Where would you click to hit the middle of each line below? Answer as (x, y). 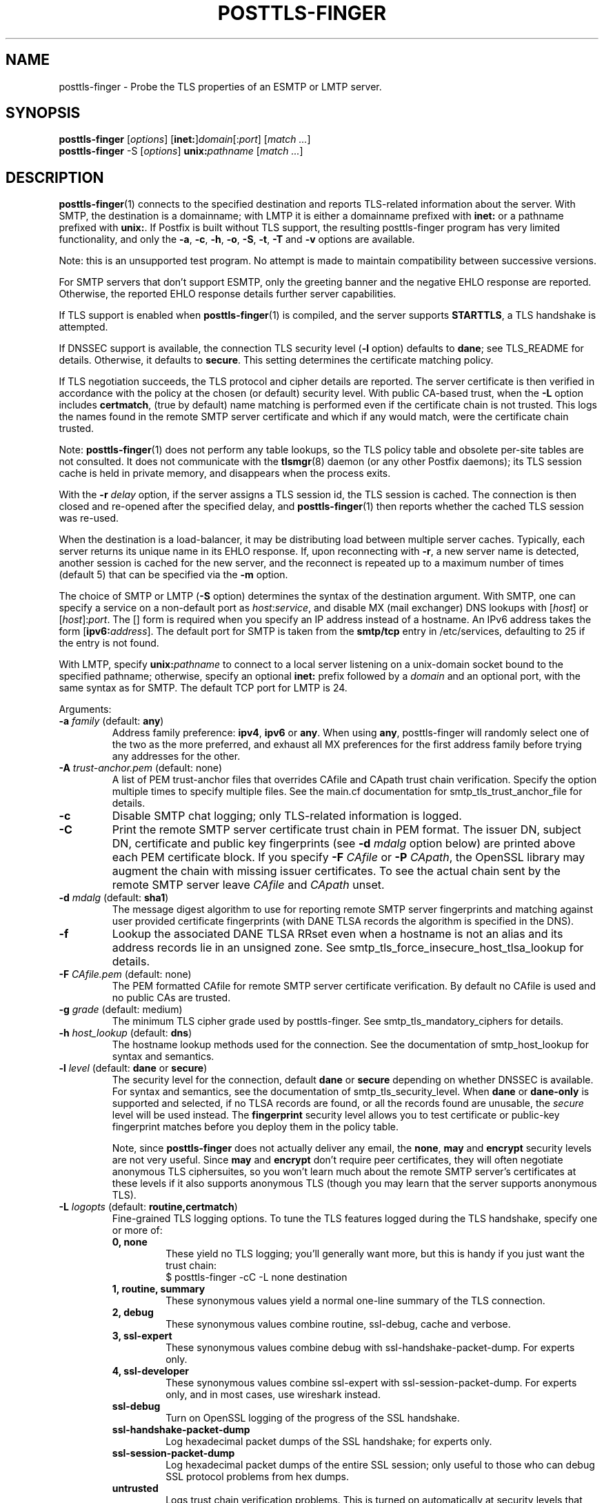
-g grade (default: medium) (121, 1010)
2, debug (133, 1313)
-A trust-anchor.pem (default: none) (140, 768)
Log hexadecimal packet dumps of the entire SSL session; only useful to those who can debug (380, 1465)
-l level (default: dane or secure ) (133, 1068)
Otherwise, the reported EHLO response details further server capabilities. (228, 294)
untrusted (135, 1489)
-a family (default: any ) (111, 721)
